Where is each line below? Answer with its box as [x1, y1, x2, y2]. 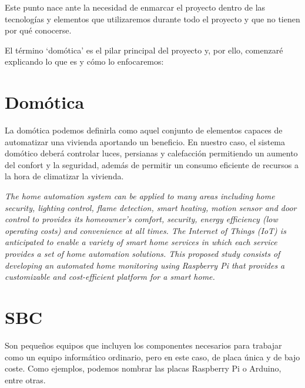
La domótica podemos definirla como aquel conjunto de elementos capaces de [5, 124, 283, 136]
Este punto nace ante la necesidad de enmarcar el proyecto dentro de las [5, 1, 266, 13]
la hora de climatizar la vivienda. [5, 170, 124, 182]
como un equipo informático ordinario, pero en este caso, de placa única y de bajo [5, 350, 300, 363]
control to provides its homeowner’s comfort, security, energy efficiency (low [5, 213, 278, 225]
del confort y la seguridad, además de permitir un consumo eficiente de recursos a [5, 158, 299, 170]
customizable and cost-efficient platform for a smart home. [5, 270, 215, 283]
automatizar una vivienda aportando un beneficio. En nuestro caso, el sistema [5, 135, 286, 148]
